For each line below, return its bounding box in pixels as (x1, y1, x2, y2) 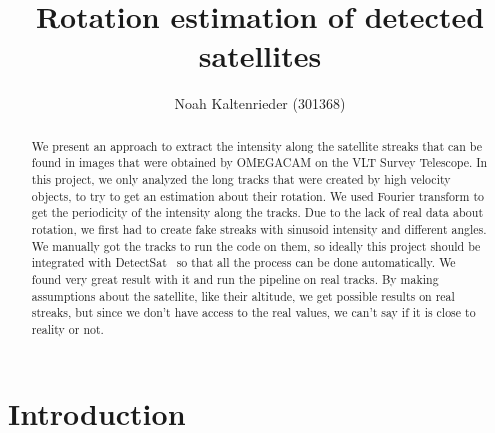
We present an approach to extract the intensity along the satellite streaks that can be (31, 137, 483, 154)
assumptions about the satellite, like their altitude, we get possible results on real (31, 287, 455, 304)
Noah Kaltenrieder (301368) (174, 93, 346, 114)
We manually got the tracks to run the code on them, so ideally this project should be (31, 237, 481, 254)
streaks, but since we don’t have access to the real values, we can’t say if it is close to (31, 304, 476, 321)
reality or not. (31, 320, 104, 337)
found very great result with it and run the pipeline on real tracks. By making (31, 270, 439, 287)
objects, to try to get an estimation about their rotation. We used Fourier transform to (31, 187, 484, 204)
